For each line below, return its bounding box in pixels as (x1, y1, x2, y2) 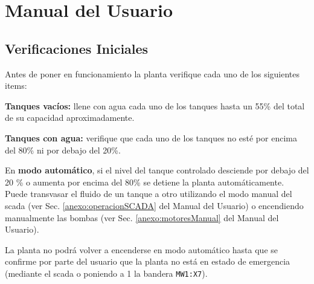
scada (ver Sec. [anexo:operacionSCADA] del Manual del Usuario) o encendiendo (5, 199, 304, 211)
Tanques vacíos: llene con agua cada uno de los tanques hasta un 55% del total (5, 99, 305, 112)
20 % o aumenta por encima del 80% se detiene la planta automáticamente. (5, 175, 284, 188)
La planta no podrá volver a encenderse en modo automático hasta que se (5, 243, 278, 256)
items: (5, 79, 27, 92)
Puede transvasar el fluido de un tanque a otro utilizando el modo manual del (5, 187, 292, 200)
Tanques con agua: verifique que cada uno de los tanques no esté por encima (5, 131, 297, 144)
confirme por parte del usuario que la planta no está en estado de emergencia (5, 255, 290, 268)
